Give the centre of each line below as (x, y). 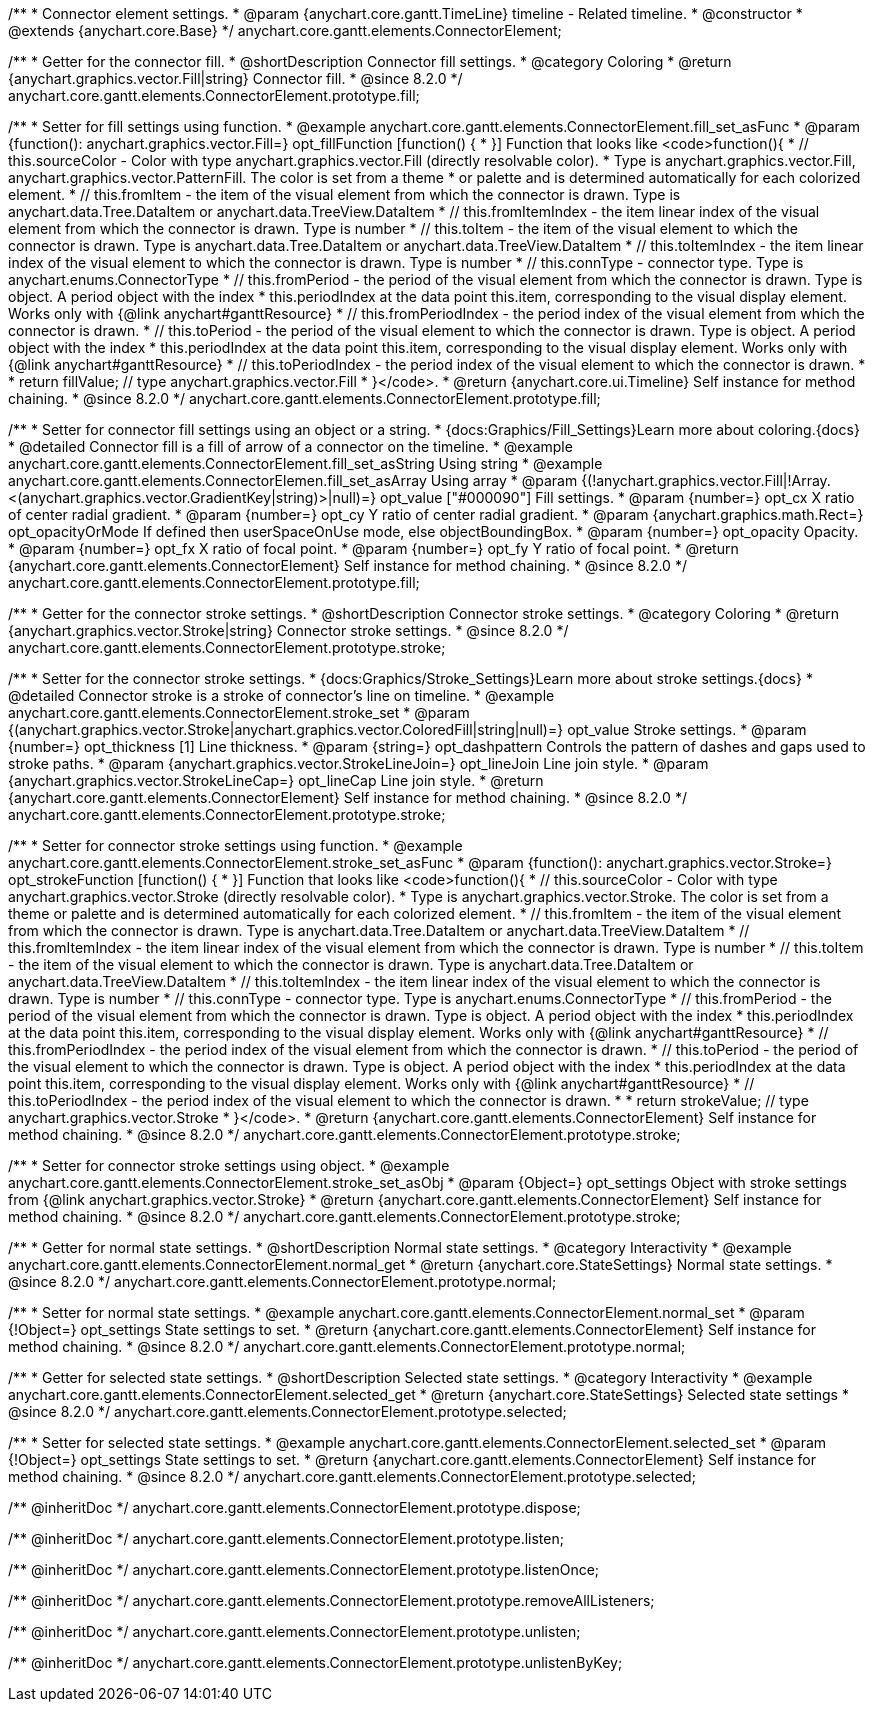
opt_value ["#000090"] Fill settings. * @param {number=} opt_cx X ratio (617, 497)
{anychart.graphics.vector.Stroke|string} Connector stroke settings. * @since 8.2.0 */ (288, 630)
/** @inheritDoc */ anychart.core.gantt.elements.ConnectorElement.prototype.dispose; (294, 1507)
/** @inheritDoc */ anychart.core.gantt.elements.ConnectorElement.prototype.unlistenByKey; (315, 1662)
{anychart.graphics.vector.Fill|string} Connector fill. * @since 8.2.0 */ (235, 78)
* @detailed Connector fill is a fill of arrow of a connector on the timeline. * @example (290, 446)
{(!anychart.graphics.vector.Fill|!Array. (706, 480)
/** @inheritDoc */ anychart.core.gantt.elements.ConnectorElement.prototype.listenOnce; (304, 1569)
